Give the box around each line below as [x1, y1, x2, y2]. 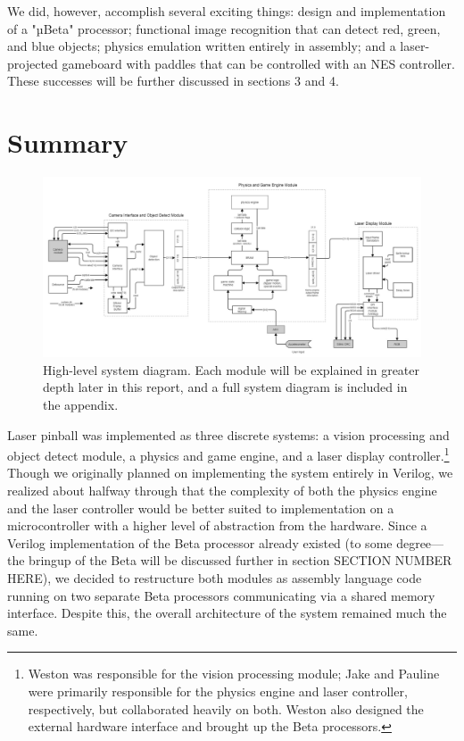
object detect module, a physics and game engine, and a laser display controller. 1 [7, 444, 450, 464]
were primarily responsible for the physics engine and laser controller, [28, 681, 408, 700]
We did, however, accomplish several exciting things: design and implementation [7, 2, 446, 20]
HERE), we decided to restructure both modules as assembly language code [7, 568, 422, 587]
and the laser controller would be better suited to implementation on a [7, 498, 394, 517]
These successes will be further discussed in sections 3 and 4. [7, 71, 339, 90]
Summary [7, 124, 128, 161]
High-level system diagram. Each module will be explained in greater [43, 360, 420, 379]
